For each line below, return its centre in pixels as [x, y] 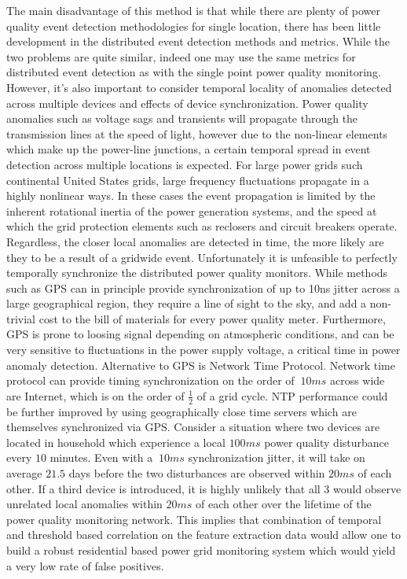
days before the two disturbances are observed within [197, 473]
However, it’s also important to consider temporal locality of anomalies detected [199, 87]
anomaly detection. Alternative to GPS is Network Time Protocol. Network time [201, 365]
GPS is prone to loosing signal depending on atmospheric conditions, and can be [200, 334]
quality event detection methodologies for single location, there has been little [194, 26]
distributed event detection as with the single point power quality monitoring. [194, 72]
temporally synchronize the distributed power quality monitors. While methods [197, 273]
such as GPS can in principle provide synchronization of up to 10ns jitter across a [203, 288]
